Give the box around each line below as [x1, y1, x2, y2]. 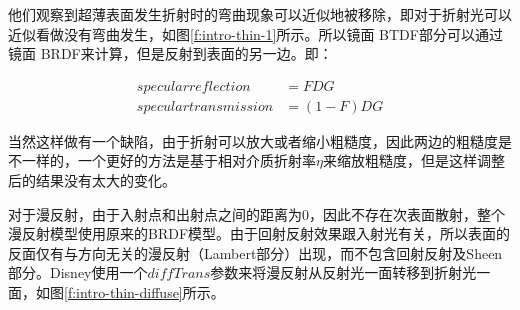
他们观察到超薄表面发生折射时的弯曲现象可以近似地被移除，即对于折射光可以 [8, 4, 512, 24]
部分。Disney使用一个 [8, 262, 148, 283]
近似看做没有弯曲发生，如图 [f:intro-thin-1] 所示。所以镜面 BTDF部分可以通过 [8, 23, 503, 44]
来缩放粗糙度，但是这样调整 [322, 150, 505, 171]
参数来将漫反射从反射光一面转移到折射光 [210, 262, 477, 283]
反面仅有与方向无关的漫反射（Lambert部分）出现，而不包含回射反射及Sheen [8, 242, 503, 263]
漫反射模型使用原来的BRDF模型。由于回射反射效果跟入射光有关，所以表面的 [8, 223, 511, 244]
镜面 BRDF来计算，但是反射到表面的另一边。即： [8, 43, 333, 64]
